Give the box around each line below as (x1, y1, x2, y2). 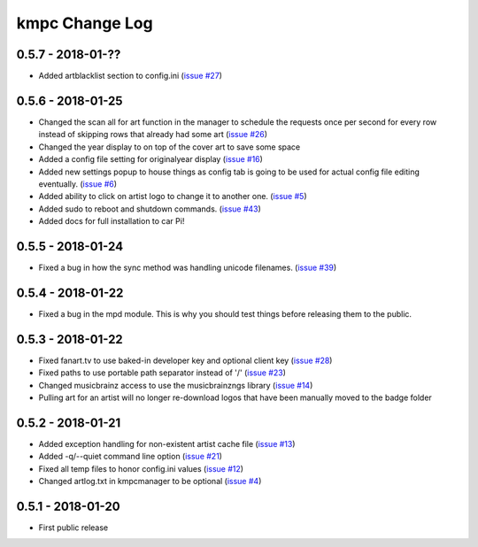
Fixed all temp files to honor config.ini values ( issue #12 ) (38, 463, 243, 474)
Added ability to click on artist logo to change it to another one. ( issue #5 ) (38, 191, 307, 202)
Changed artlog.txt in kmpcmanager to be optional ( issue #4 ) (38, 476, 262, 487)
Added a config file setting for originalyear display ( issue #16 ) (38, 154, 263, 165)
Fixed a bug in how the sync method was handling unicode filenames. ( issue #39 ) (38, 262, 337, 273)
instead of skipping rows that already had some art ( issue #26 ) (38, 129, 268, 140)
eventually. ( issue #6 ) (38, 178, 118, 189)
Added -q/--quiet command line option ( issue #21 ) (38, 451, 223, 462)
